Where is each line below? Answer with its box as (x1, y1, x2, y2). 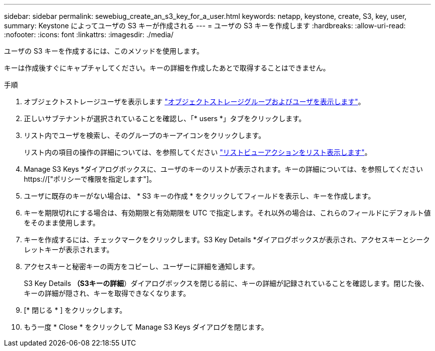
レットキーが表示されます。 (24, 245, 114, 254)
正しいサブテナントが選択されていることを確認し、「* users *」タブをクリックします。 (24, 114, 306, 123)
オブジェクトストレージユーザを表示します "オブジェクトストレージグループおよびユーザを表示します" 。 (24, 97, 365, 106)
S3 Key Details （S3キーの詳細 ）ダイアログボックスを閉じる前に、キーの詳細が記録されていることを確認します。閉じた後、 (24, 279, 429, 287)
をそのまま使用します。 (24, 218, 100, 227)
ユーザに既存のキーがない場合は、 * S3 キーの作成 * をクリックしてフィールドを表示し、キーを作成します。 (24, 192, 375, 200)
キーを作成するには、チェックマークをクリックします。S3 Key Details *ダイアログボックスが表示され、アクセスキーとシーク (24, 235, 430, 244)
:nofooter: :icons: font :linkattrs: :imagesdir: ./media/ (4, 30, 174, 39)
